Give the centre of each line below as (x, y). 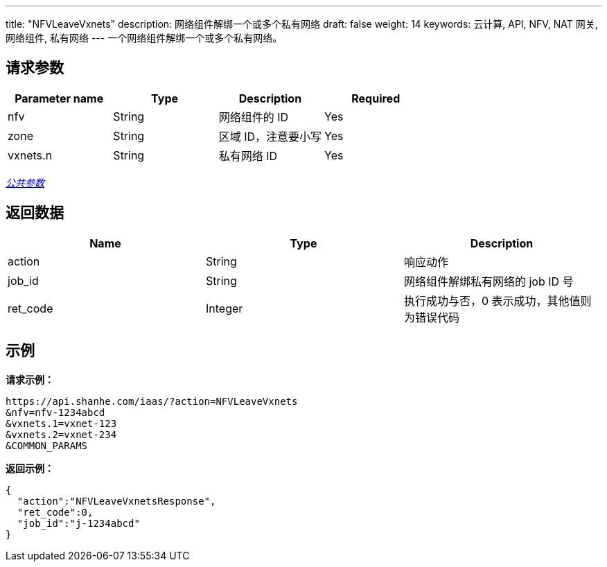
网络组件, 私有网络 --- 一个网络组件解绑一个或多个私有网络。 (144, 38)
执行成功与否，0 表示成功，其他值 (492, 300)
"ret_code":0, (55, 512)
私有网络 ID (248, 156)
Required (376, 98)
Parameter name (59, 98)
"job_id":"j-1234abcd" (78, 523)
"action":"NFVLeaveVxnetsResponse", (116, 501)
